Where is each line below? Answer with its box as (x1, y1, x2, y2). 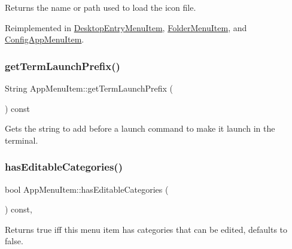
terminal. (5, 133, 38, 146)
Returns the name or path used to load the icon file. (5, 1, 196, 13)
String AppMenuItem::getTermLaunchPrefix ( (5, 82, 173, 94)
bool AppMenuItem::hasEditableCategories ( (5, 183, 169, 195)
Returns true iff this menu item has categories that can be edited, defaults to (5, 223, 288, 235)
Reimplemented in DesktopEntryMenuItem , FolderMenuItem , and (5, 21, 247, 34)
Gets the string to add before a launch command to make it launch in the (5, 122, 275, 135)
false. (5, 235, 23, 247)
